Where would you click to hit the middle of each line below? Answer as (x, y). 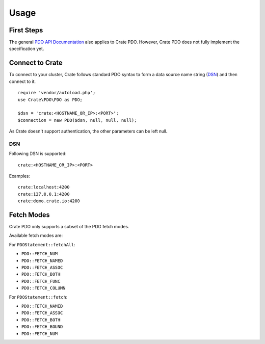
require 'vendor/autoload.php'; (57, 93)
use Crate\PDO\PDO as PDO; (50, 100)
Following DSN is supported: (38, 154)
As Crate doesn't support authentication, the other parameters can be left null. (88, 131)
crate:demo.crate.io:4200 (49, 201)
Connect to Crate (36, 63)
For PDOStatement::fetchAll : (42, 244)
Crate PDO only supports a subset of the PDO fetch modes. (69, 227)
